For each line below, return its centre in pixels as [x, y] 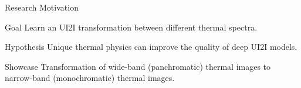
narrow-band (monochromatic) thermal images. [90, 78]
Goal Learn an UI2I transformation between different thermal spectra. [131, 27]
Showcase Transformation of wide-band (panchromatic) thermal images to [138, 66]
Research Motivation [42, 7]
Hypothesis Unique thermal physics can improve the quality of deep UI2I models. [151, 47]
